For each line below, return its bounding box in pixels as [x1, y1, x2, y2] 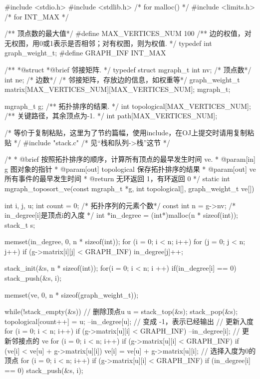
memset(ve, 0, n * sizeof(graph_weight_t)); [4, 289, 139, 300]
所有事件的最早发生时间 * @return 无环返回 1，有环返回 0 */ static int [4, 173, 230, 184]
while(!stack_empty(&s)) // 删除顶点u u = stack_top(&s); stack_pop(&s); [4, 306, 238, 317]
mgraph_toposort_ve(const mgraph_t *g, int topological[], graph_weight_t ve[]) [4, 183, 255, 193]
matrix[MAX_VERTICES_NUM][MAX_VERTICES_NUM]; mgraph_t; [4, 84, 231, 94]
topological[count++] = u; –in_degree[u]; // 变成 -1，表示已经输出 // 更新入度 [4, 316, 254, 326]
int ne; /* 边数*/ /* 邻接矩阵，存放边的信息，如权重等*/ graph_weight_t [4, 74, 240, 84]
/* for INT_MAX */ [4, 11, 69, 21]
